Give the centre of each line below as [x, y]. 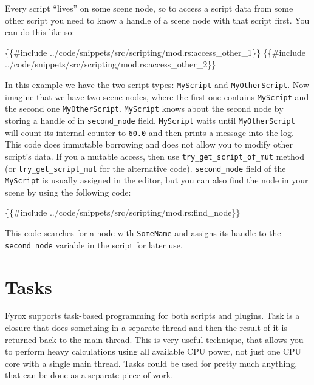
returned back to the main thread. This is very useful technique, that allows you [154, 339]
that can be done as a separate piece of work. [89, 375]
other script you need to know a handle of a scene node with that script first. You [157, 20]
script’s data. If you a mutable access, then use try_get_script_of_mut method [155, 156]
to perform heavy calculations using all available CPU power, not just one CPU [153, 351]
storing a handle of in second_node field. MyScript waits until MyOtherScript [150, 120]
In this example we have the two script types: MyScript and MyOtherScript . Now [157, 84]
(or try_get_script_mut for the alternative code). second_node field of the [145, 168]
